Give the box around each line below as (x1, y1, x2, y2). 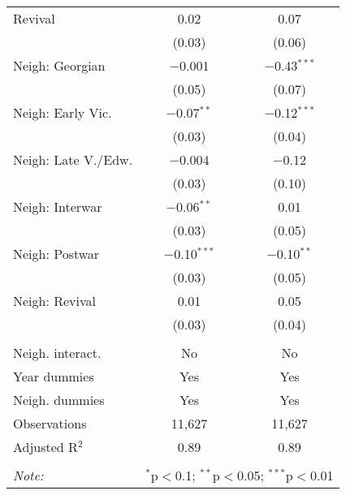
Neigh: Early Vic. (13, 103, 112, 122)
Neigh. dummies (13, 390, 105, 409)
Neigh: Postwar (13, 244, 100, 263)
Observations (13, 414, 87, 433)
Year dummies (13, 367, 94, 385)
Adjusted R (13, 437, 78, 456)
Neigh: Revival (13, 291, 97, 310)
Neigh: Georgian (13, 56, 106, 75)
